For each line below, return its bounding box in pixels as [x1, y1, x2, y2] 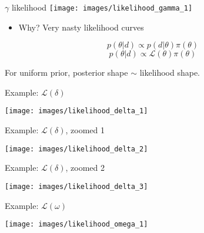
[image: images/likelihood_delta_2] [5, 144, 148, 153]
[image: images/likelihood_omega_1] [5, 220, 148, 229]
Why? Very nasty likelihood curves [18, 21, 144, 33]
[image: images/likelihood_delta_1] [5, 107, 148, 116]
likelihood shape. [139, 66, 200, 79]
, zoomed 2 [65, 161, 105, 174]
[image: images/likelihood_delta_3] [5, 182, 148, 191]
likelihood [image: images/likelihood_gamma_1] [11, 1, 193, 13]
